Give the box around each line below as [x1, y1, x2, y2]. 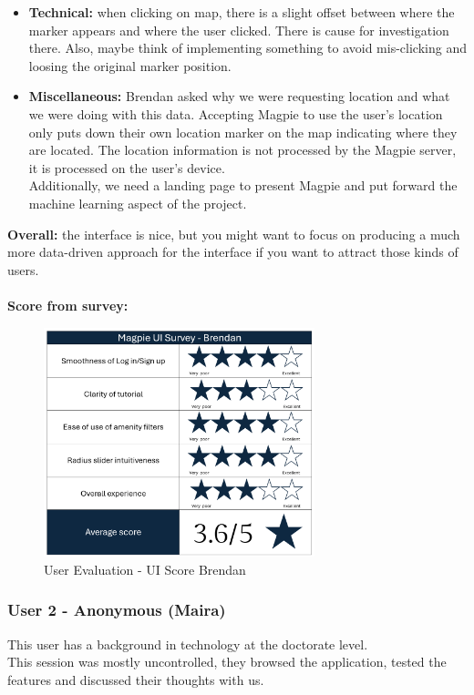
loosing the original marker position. [28, 56, 232, 75]
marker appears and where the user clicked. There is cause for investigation [28, 20, 449, 39]
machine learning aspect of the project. [28, 193, 247, 212]
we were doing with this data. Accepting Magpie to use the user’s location [28, 104, 443, 123]
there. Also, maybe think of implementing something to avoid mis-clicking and [28, 38, 467, 57]
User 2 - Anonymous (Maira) [7, 598, 226, 621]
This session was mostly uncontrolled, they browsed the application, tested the [7, 652, 447, 671]
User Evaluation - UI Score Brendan [44, 559, 246, 578]
